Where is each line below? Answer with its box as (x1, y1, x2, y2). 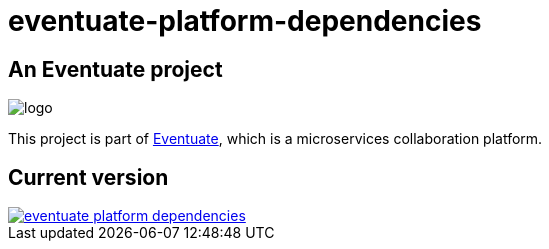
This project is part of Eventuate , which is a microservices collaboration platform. (8, 130, 543, 148)
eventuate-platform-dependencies (8, 4, 482, 38)
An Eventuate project (8, 56, 223, 82)
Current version (8, 164, 169, 190)
